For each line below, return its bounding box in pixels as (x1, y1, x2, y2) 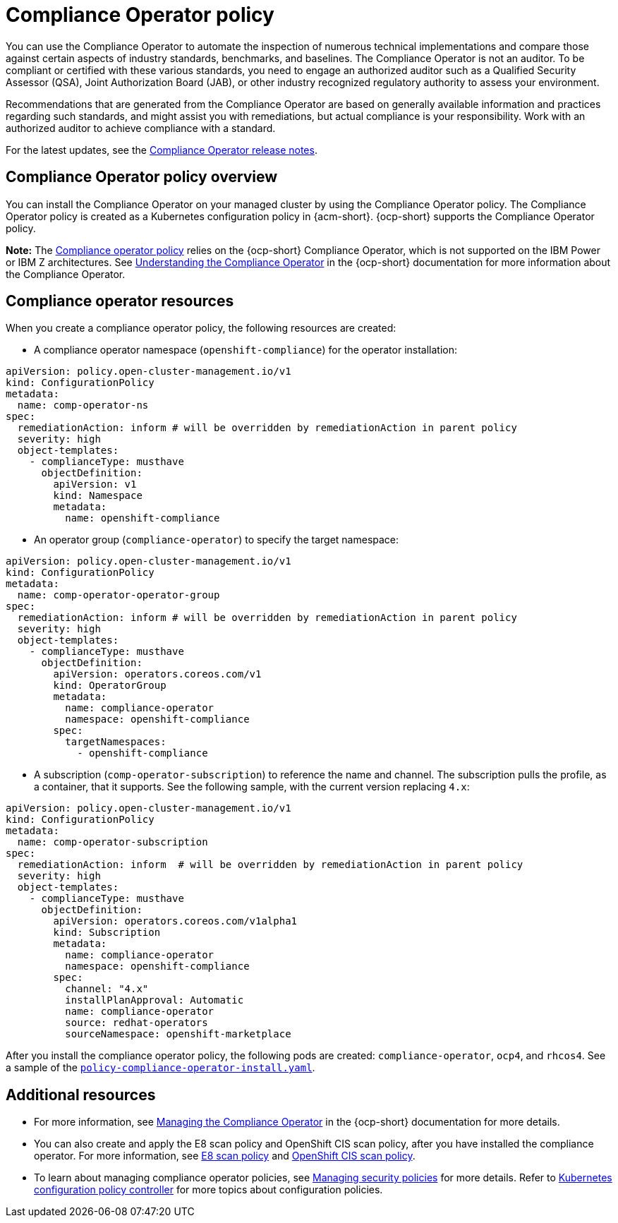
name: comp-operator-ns (17, 399, 149, 411)
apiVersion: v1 (53, 478, 137, 490)
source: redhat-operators (65, 1017, 208, 1029)
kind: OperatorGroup (53, 680, 166, 692)
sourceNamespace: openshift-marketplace (65, 1028, 291, 1040)
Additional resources (6, 1085, 156, 1104)
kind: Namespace (53, 490, 143, 502)
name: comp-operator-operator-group (17, 589, 220, 601)
